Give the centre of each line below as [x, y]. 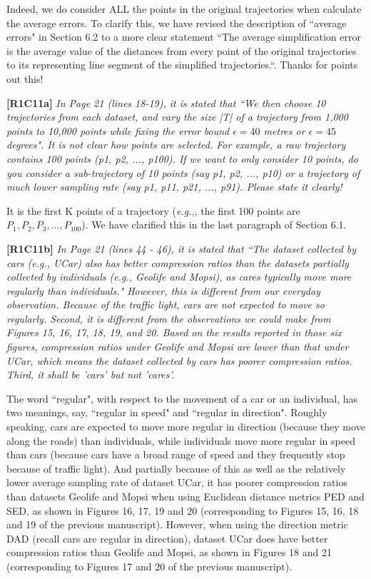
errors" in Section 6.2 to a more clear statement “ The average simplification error [184, 37]
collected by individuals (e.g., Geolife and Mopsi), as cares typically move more [179, 277]
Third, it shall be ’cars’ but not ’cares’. [91, 374]
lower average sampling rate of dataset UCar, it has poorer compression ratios [177, 482]
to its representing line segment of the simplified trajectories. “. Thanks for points [182, 65]
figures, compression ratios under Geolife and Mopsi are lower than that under [178, 347]
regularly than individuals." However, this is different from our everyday [163, 290]
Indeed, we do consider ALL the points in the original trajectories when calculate [184, 9]
